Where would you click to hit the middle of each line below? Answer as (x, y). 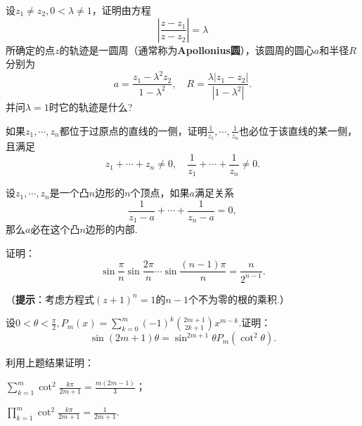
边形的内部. (111, 229)
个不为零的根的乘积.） (239, 299)
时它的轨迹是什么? (91, 107)
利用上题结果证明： (50, 362)
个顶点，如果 (160, 193)
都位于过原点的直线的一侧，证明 (133, 130)
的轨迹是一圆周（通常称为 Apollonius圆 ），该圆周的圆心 (187, 49)
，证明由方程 (121, 10)
